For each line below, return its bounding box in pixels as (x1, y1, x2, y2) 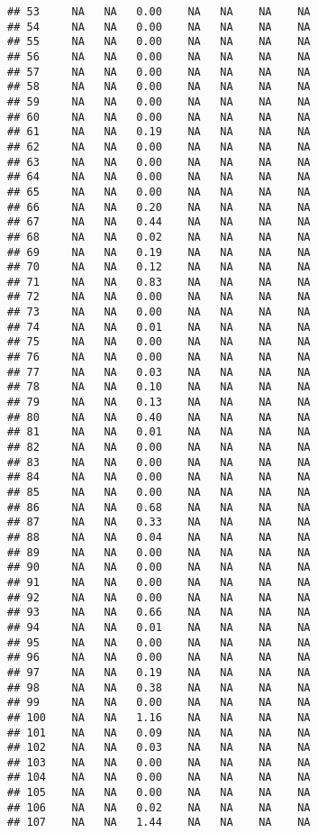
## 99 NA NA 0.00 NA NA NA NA (7, 696, 311, 709)
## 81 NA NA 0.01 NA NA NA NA (7, 426, 311, 439)
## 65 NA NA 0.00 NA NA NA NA (7, 185, 311, 198)
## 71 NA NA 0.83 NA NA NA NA (7, 275, 311, 288)
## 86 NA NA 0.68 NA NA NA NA (7, 500, 311, 514)
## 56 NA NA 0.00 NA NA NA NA (7, 50, 311, 63)
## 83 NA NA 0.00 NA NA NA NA (7, 455, 311, 469)
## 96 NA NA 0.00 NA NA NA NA (7, 651, 311, 664)
